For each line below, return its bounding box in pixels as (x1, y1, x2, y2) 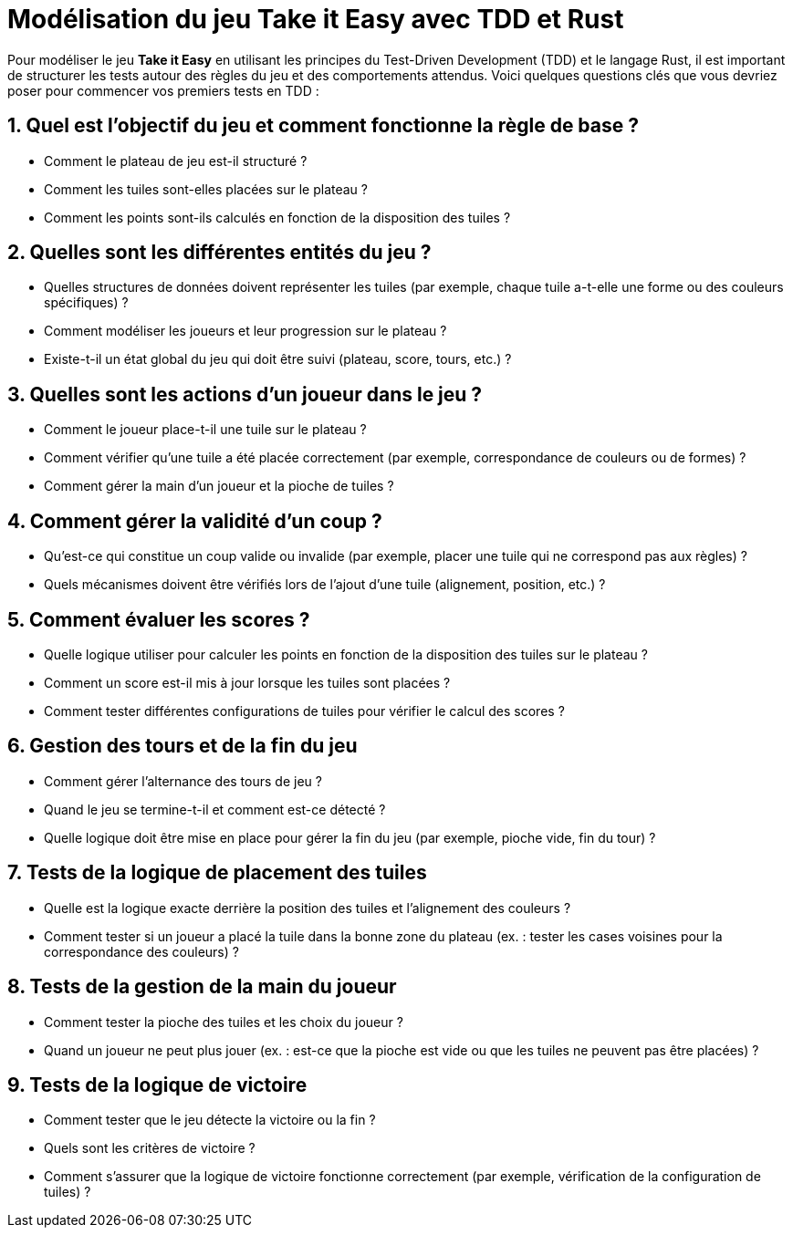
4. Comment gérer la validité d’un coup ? (7, 509, 382, 533)
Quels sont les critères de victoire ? (44, 1140, 256, 1157)
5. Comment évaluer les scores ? (7, 607, 310, 631)
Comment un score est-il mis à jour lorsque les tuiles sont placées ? (44, 674, 451, 690)
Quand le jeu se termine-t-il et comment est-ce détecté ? (44, 801, 386, 817)
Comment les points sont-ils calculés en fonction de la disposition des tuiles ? (44, 209, 511, 225)
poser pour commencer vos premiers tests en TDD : (7, 82, 319, 99)
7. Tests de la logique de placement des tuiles (7, 861, 427, 885)
